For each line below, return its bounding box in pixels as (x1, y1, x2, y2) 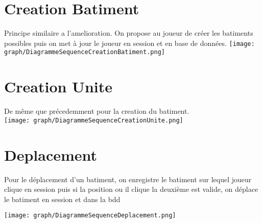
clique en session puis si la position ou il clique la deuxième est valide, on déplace (4, 184, 258, 194)
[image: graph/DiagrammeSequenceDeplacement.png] (4, 212, 176, 219)
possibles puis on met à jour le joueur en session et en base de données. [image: (4, 37, 255, 48)
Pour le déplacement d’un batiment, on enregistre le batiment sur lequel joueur (4, 174, 252, 184)
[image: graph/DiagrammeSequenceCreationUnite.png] (4, 116, 183, 124)
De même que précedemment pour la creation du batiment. (4, 106, 189, 116)
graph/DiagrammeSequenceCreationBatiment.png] (4, 48, 165, 56)
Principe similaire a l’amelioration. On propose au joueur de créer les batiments (4, 28, 253, 38)
